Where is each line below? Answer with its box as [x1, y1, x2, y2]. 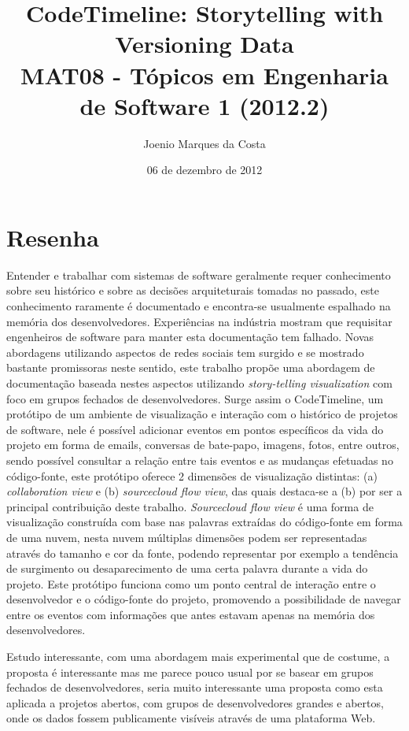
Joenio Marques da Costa [143, 135, 266, 151]
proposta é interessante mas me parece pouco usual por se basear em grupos [6, 663, 374, 680]
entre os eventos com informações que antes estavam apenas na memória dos [6, 606, 375, 622]
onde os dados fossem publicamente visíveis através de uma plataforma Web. [6, 710, 376, 726]
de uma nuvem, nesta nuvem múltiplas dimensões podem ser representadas [6, 529, 367, 545]
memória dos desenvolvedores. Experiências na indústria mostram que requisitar [6, 313, 392, 329]
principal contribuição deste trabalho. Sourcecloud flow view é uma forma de [6, 498, 374, 514]
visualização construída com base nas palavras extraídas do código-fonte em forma [6, 514, 403, 530]
